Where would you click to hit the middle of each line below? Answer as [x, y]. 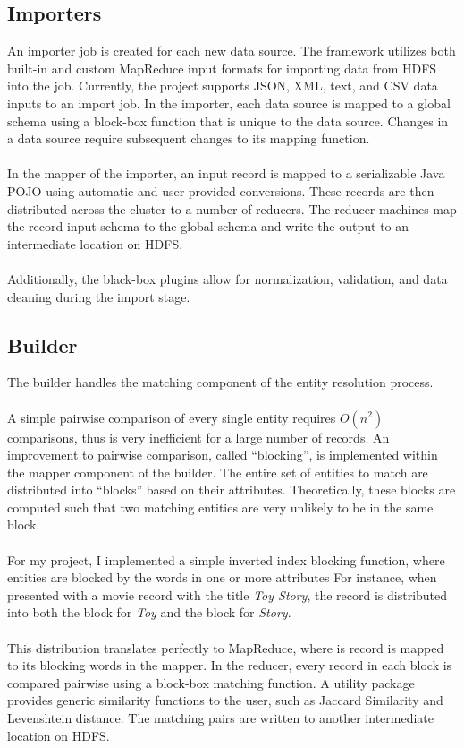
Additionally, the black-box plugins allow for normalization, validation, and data [228, 278]
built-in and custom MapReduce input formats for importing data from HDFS [222, 68]
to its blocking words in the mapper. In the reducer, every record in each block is [230, 665]
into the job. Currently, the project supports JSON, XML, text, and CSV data [223, 86]
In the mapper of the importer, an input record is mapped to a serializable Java [226, 173]
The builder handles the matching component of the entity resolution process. [220, 382]
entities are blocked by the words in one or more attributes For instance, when [222, 577]
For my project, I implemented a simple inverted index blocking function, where [226, 559]
